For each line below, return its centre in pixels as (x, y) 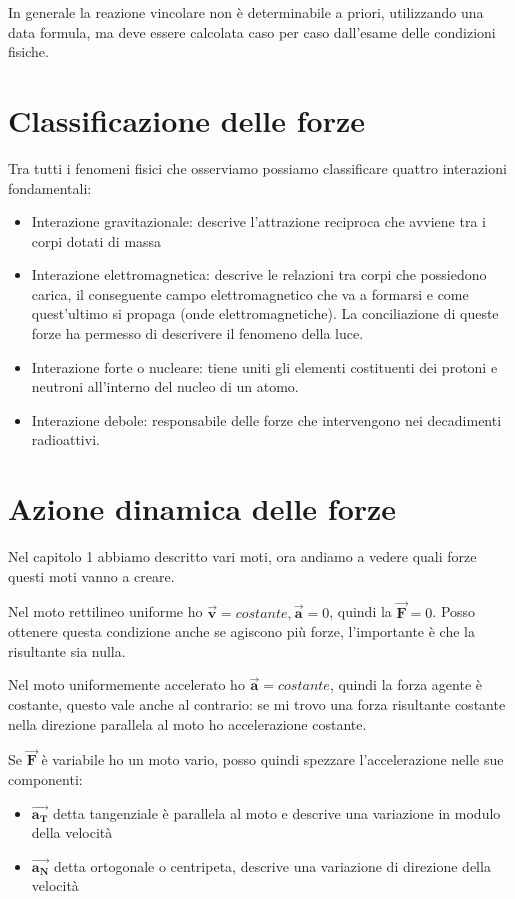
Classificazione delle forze (187, 119)
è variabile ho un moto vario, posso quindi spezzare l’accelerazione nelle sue (272, 759)
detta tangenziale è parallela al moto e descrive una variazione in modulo (276, 812)
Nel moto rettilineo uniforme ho (105, 611)
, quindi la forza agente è (405, 684)
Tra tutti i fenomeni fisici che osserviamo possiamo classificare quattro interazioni (257, 167)
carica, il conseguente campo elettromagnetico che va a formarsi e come (250, 293)
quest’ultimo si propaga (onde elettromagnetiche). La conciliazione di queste (265, 313)
